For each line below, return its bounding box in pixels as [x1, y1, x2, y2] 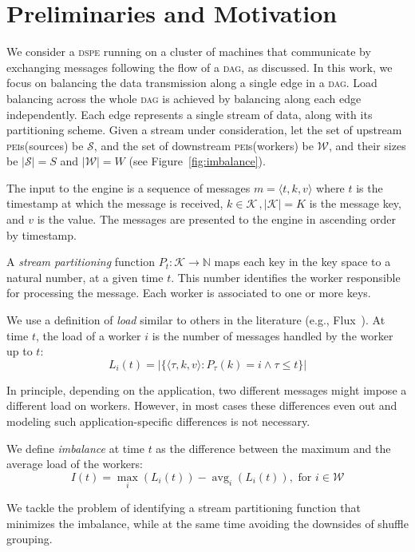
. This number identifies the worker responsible [171, 268, 401, 285]
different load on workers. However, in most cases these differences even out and [6, 397, 397, 414]
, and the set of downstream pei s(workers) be [93, 137, 314, 153]
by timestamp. [6, 226, 77, 243]
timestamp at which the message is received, [6, 195, 223, 212]
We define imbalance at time [6, 439, 144, 456]
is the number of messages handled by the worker [152, 327, 393, 344]
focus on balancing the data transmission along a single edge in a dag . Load [6, 74, 377, 91]
